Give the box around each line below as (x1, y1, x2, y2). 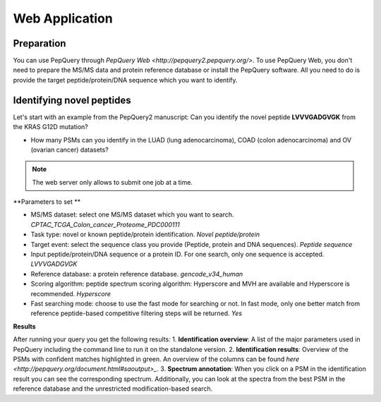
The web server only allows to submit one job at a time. (32, 178, 193, 186)
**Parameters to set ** (13, 197, 81, 206)
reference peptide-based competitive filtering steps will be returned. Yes (30, 309, 243, 317)
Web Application (13, 11, 113, 26)
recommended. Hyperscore (30, 289, 111, 298)
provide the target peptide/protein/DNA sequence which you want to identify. (13, 75, 238, 84)
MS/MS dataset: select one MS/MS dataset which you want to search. (30, 210, 234, 219)
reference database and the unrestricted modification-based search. (13, 384, 213, 393)
